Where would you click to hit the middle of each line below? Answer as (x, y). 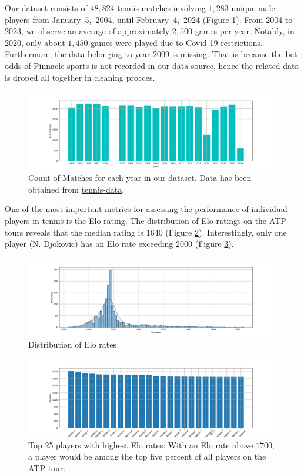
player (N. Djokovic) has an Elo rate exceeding (89, 244)
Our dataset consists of (46, 8)
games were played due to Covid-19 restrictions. (177, 42)
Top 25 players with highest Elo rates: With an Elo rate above (141, 444)
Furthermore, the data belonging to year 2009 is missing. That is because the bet (151, 54)
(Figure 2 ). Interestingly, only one (226, 232)
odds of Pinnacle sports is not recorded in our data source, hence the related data (152, 65)
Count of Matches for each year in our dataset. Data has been (140, 178)
